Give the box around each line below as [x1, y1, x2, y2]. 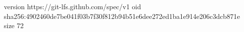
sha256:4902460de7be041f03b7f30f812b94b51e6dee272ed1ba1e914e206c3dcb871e [4, 11, 240, 21]
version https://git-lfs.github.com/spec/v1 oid [4, 1, 141, 11]
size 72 [4, 20, 24, 31]
